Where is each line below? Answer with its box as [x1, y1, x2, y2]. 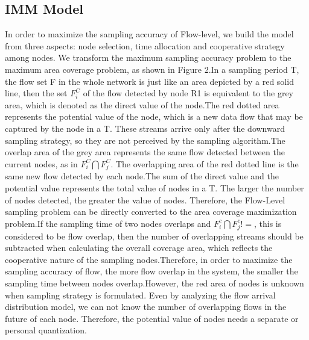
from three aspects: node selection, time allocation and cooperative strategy [5, 39, 285, 52]
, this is [254, 217, 282, 229]
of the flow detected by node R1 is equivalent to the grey [83, 87, 293, 99]
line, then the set [5, 87, 68, 99]
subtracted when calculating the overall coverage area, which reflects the [5, 241, 273, 254]
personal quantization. [5, 324, 87, 336]
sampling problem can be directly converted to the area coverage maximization [5, 205, 297, 218]
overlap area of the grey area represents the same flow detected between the [5, 146, 285, 158]
